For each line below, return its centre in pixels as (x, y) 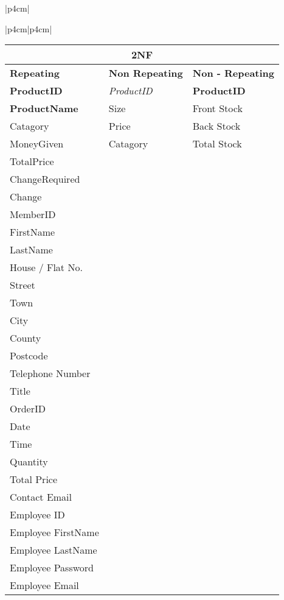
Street (23, 285)
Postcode (29, 356)
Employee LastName (54, 550)
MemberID (33, 214)
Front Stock (217, 108)
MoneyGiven (37, 144)
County (26, 338)
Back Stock (216, 126)
